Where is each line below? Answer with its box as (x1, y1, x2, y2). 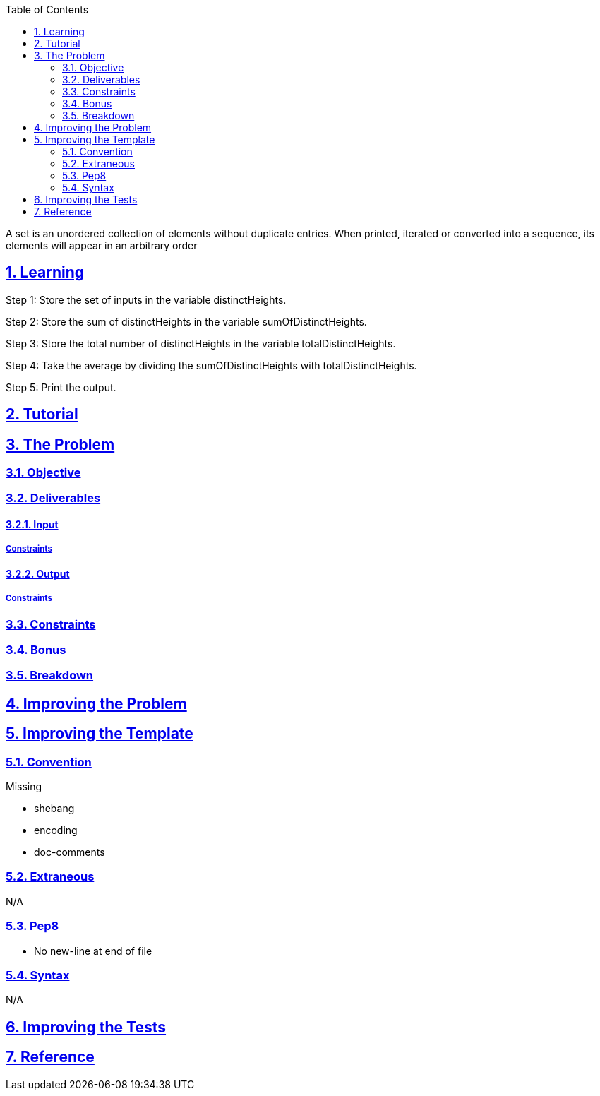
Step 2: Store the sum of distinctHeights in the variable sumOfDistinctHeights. (6, 315, 367, 328)
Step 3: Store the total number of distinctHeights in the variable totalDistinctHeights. (6, 337, 396, 350)
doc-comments (34, 846, 105, 859)
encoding (34, 824, 78, 837)
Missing (6, 780, 42, 793)
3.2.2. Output (6, 567, 70, 580)
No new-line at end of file (34, 944, 152, 957)
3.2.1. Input (6, 518, 59, 531)
